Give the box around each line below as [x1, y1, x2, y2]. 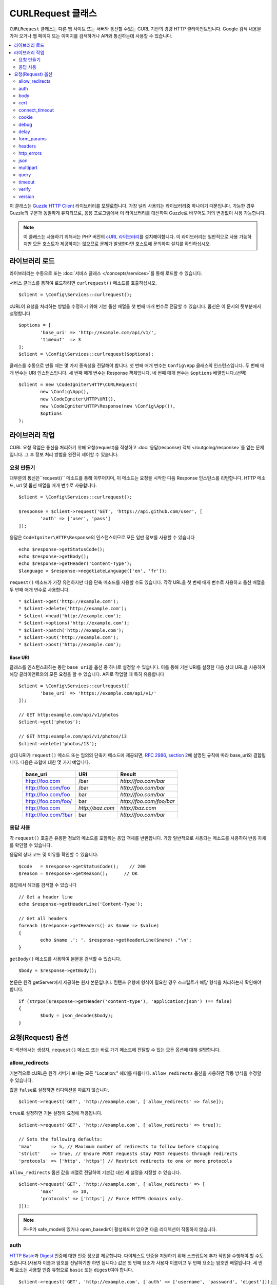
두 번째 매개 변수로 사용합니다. [9, 586, 70, 593]
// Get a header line [18, 894, 73, 899]
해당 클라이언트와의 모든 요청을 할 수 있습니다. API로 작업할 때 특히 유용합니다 [9, 671, 164, 677]
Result [120, 770, 136, 778]
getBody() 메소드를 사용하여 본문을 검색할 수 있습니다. [9, 956, 122, 962]
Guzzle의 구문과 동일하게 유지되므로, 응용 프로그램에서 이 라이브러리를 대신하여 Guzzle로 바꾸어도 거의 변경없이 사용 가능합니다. [9, 210, 266, 216]
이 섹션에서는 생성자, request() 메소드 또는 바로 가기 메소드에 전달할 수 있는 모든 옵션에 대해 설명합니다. [9, 1047, 221, 1053]
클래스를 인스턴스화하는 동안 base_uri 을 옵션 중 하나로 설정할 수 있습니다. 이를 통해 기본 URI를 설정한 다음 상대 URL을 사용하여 [9, 664, 266, 670]
